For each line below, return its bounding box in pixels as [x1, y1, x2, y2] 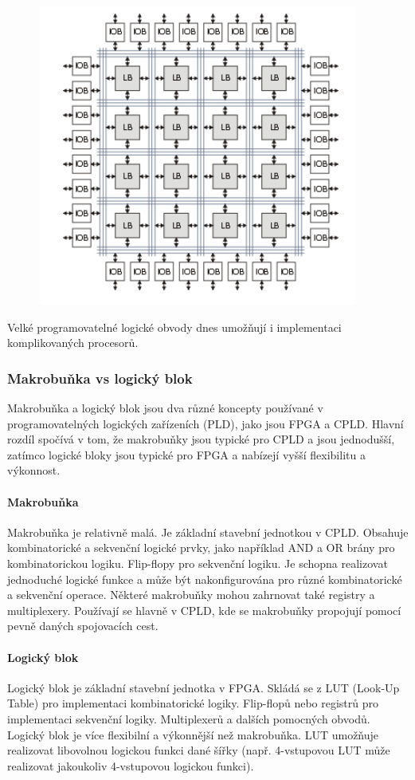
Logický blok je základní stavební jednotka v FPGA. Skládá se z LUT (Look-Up [7, 679, 400, 695]
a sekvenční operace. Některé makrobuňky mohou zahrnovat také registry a [7, 586, 375, 603]
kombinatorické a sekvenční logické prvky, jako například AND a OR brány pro [7, 539, 395, 556]
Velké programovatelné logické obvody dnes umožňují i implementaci [7, 318, 342, 335]
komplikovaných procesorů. [7, 334, 139, 351]
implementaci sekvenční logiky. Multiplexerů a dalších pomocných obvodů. [7, 710, 370, 727]
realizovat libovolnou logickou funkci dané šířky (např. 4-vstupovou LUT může [7, 742, 390, 758]
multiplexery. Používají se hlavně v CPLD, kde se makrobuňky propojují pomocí [7, 601, 401, 618]
